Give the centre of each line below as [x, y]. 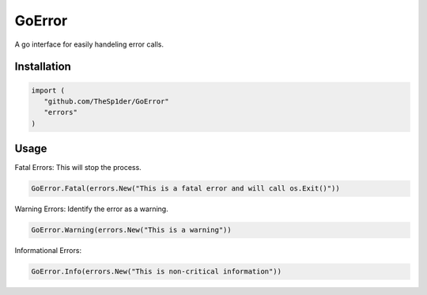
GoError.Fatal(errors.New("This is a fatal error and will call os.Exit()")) [185, 189]
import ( [48, 90]
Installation [43, 67]
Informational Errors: [48, 251]
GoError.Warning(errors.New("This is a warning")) [132, 230]
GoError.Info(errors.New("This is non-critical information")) [157, 272]
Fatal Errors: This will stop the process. [78, 168]
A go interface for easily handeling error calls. [89, 44]
